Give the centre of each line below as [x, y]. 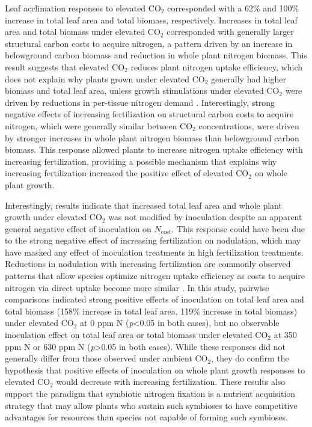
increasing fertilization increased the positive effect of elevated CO [127, 173]
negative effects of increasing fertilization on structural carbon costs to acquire [149, 114]
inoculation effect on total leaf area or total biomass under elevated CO [136, 335]
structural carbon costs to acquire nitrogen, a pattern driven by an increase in [149, 43]
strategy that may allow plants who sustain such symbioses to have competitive [151, 405]
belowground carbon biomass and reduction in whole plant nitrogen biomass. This [156, 55]
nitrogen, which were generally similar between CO [99, 125]
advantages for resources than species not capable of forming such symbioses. [146, 417]
